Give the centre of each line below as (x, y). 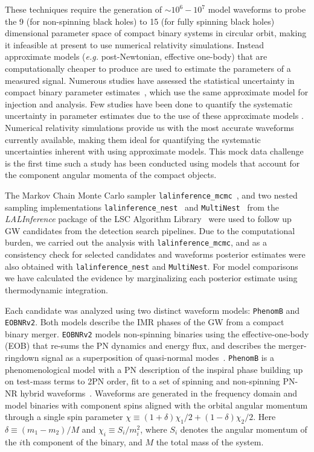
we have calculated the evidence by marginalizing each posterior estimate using (151, 278)
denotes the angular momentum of (244, 429)
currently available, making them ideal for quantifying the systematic (133, 139)
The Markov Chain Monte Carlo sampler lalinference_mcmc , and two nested (151, 195)
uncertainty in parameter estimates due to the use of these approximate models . (154, 116)
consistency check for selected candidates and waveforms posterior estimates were (155, 254)
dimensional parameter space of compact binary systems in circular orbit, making (156, 33)
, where (154, 429)
